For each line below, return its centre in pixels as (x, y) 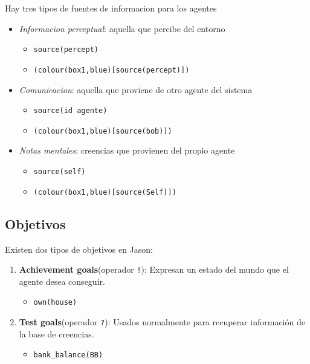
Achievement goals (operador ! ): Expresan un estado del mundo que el (154, 269)
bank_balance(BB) (68, 355)
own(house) (55, 303)
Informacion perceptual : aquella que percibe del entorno (122, 28)
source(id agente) (70, 111)
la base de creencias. (57, 333)
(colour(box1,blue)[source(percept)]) (111, 70)
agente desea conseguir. (62, 281)
